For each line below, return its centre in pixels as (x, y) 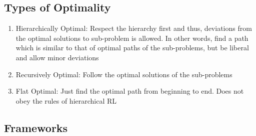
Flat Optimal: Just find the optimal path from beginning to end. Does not (130, 91)
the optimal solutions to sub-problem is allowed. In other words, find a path (132, 38)
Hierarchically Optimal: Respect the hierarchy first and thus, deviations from (134, 28)
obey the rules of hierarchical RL (66, 100)
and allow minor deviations (57, 57)
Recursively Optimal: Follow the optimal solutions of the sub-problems (124, 74)
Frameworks (36, 127)
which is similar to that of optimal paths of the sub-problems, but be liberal (132, 48)
